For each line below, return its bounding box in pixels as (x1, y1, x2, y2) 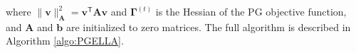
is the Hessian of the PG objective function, (155, 4, 347, 18)
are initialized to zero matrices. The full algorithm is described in (66, 19, 351, 34)
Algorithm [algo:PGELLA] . (6, 33, 124, 48)
